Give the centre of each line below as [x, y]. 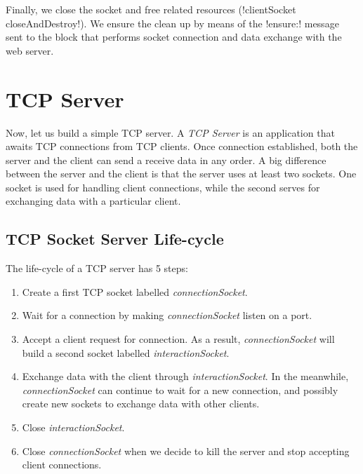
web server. [30, 50]
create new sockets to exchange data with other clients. [141, 404]
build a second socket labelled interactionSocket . [126, 352]
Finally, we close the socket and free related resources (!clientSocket [151, 9]
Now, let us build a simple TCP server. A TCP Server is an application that [170, 132]
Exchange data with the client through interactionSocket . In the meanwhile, [185, 376]
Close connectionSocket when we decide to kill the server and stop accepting [186, 451]
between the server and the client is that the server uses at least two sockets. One [181, 174]
